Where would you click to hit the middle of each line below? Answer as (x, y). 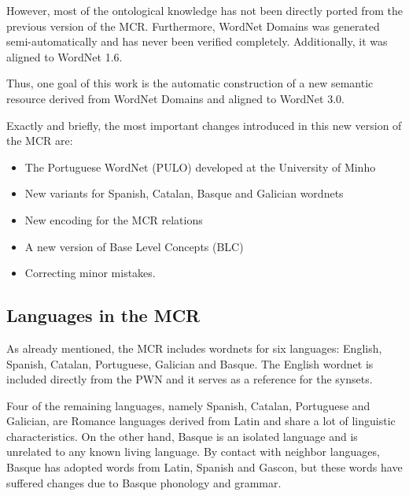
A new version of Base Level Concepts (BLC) (134, 246)
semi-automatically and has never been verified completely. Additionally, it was (197, 41)
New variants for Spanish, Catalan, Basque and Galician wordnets (184, 193)
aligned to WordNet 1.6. (64, 56)
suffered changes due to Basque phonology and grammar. (144, 482)
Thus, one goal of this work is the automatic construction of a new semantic (190, 83)
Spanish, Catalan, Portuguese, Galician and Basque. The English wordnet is (190, 363)
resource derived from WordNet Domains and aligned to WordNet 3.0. (175, 98)
